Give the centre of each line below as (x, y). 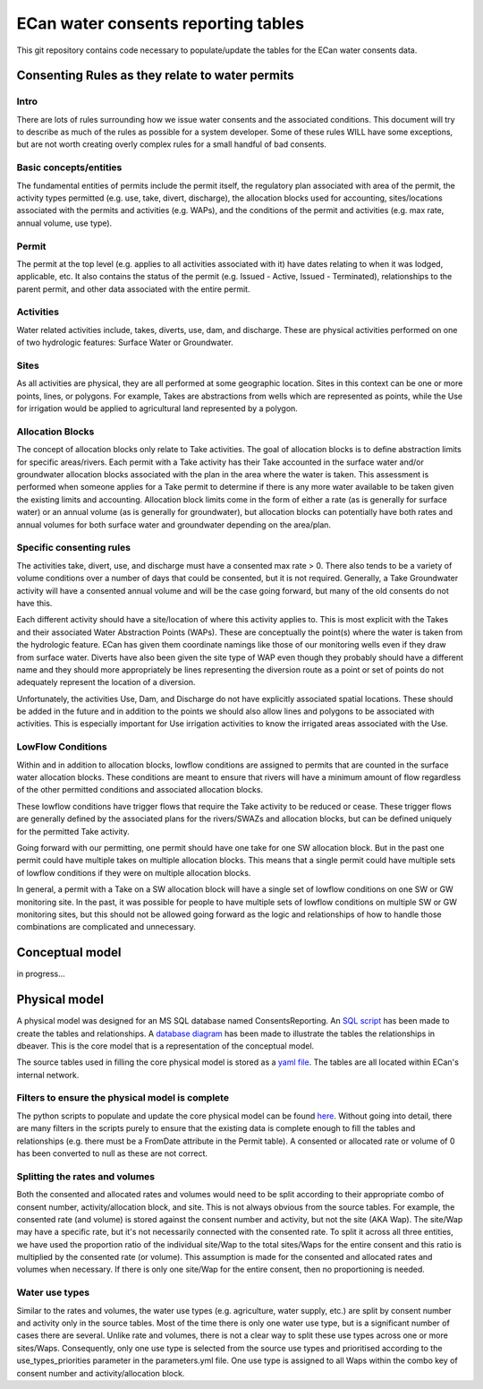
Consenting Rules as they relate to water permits (155, 76)
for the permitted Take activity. (73, 831)
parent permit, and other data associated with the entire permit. (133, 289)
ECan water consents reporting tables (160, 23)
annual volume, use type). (64, 223)
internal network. (48, 1075)
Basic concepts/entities (69, 167)
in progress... (41, 974)
